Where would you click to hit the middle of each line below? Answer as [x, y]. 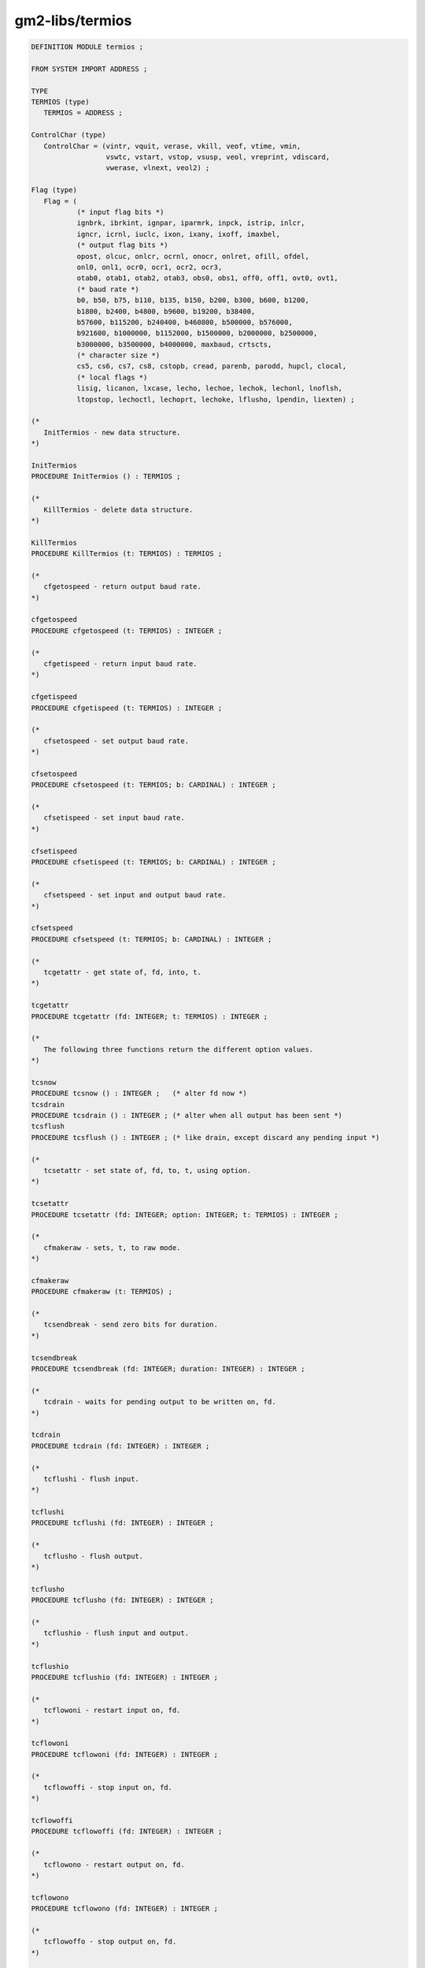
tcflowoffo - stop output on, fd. [110, 1942]
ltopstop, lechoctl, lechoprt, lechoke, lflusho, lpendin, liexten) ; [216, 399]
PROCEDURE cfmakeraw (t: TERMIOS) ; [102, 1292]
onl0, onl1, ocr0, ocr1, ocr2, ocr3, [150, 267]
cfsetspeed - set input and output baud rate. [135, 895]
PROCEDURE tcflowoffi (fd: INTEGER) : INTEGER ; [127, 1831]
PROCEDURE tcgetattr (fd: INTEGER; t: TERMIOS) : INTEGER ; [150, 1016]
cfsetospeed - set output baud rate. [116, 741]
